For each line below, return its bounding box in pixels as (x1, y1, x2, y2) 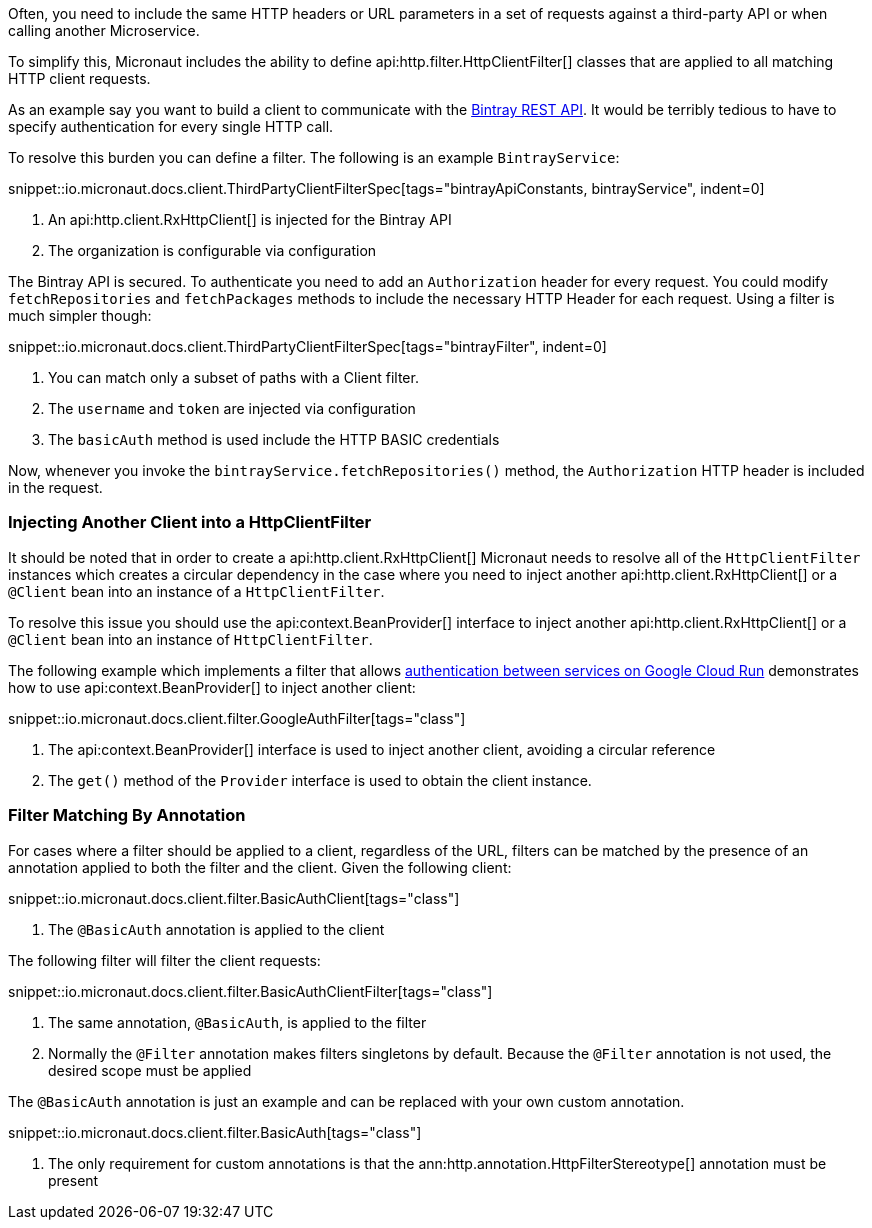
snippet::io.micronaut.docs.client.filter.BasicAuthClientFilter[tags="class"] (8, 982, 493, 1000)
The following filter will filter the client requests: (8, 951, 321, 969)
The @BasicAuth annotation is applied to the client (48, 920, 385, 938)
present (48, 1171, 99, 1189)
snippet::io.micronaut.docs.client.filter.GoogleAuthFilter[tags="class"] (8, 709, 466, 727)
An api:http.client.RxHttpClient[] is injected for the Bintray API (48, 211, 452, 228)
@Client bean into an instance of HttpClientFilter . (8, 630, 373, 648)
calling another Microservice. (8, 22, 200, 39)
